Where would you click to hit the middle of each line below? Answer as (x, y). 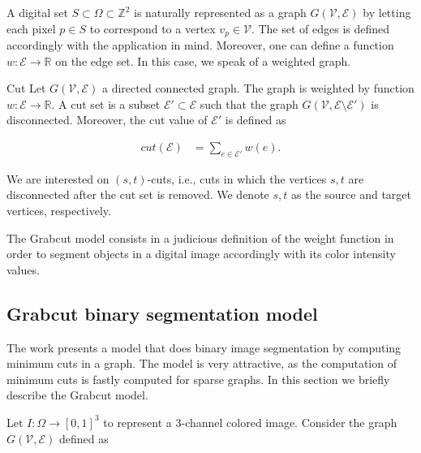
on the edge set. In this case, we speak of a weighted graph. (203, 60)
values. (23, 269)
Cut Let (26, 88)
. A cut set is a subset (106, 104)
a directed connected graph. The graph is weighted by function (258, 88)
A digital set (37, 12)
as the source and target (352, 194)
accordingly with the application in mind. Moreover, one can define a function (200, 45)
